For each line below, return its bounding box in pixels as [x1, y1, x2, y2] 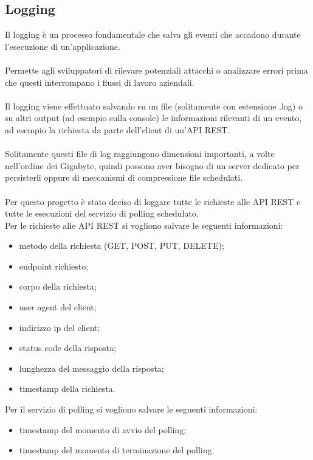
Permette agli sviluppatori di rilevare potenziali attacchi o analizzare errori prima [5, 63, 308, 76]
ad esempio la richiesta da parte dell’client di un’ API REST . [5, 123, 230, 136]
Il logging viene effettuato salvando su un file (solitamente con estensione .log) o [5, 99, 303, 112]
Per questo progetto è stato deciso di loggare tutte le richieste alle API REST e [5, 195, 301, 207]
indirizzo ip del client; [19, 321, 100, 333]
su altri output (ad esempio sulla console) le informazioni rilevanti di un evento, [5, 111, 302, 124]
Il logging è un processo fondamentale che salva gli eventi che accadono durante [5, 28, 301, 41]
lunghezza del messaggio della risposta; [19, 361, 164, 374]
